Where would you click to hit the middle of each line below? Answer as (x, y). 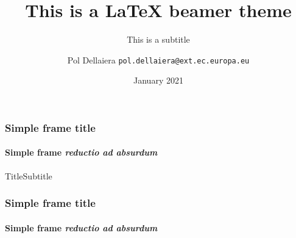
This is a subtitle (158, 39)
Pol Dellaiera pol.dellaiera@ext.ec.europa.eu (158, 60)
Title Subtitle (29, 175)
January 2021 (158, 80)
